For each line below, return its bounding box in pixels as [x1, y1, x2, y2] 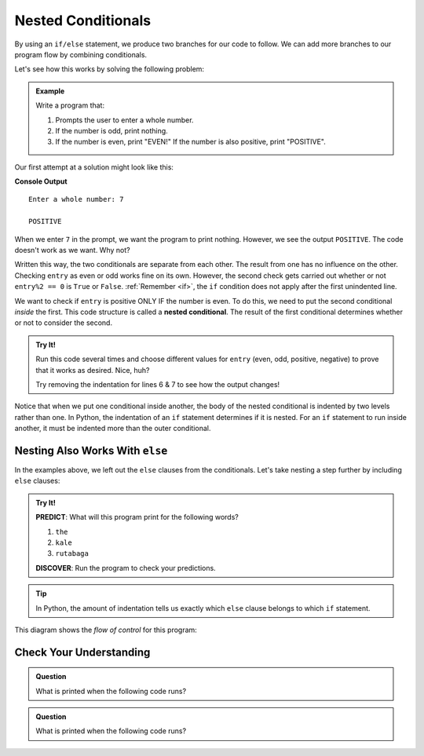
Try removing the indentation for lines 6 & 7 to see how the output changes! [35, 379, 280, 389]
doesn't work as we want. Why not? [14, 246, 130, 255]
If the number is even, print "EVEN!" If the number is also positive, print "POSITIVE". [55, 137, 326, 147]
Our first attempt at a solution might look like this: [14, 162, 174, 172]
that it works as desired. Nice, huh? [35, 365, 150, 374]
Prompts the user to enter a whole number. [55, 115, 194, 125]
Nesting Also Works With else [14, 444, 168, 457]
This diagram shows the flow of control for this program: [14, 625, 198, 634]
